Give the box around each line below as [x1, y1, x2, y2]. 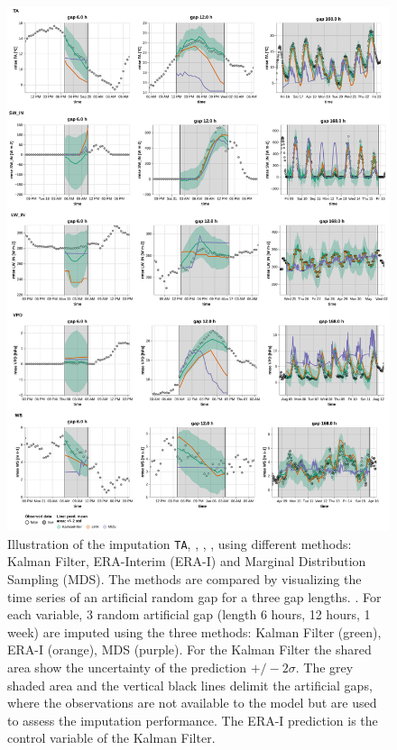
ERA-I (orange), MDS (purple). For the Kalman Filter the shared [7, 640, 372, 659]
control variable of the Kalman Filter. [7, 728, 216, 747]
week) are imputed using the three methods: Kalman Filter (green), [7, 622, 382, 641]
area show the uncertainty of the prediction [7, 658, 247, 677]
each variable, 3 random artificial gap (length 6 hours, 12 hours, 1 [7, 605, 371, 624]
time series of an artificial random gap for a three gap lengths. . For [7, 587, 382, 606]
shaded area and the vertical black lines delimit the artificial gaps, [7, 675, 373, 694]
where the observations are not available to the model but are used [7, 693, 377, 712]
